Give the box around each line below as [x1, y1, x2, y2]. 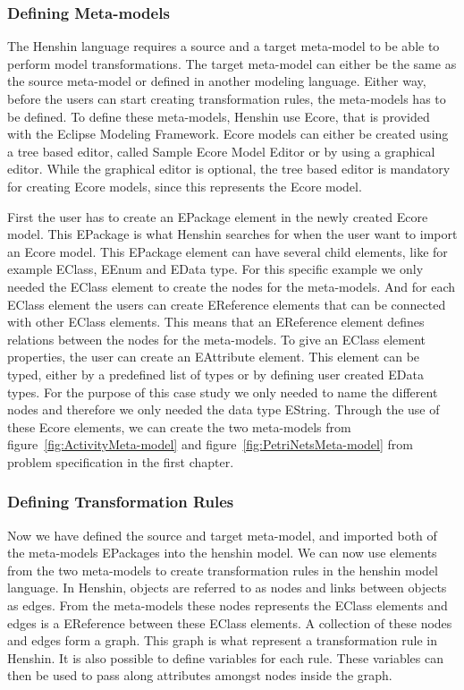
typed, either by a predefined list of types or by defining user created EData [7, 364, 424, 383]
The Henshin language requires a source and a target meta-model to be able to [7, 37, 440, 55]
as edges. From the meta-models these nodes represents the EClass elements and [7, 596, 448, 615]
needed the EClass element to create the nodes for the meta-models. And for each [7, 277, 456, 295]
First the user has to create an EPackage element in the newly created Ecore [7, 207, 428, 226]
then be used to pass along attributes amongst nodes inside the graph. [7, 666, 392, 685]
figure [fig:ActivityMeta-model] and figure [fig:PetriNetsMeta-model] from [7, 435, 413, 454]
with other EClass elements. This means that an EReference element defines [7, 312, 425, 331]
